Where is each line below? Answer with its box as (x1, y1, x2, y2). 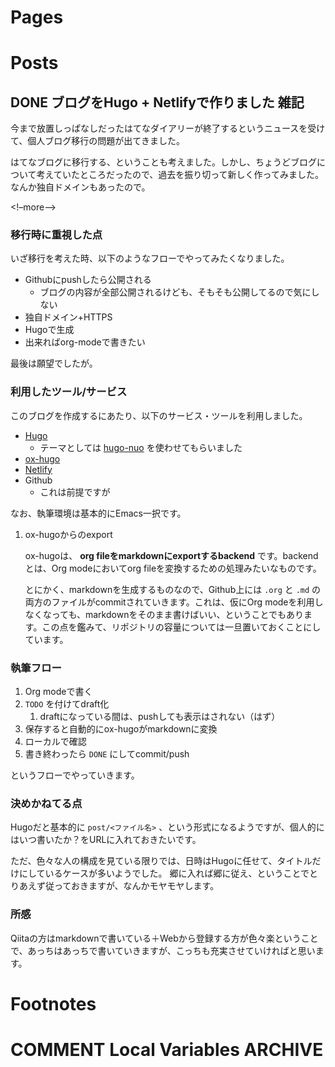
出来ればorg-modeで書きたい (24, 336, 146, 348)
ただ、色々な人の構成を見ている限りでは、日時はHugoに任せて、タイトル (10, 855, 313, 867)
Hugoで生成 (24, 324, 75, 336)
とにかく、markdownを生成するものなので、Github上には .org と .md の (24, 583, 322, 595)
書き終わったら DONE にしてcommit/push (24, 748, 190, 760)
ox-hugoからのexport (24, 528, 113, 540)
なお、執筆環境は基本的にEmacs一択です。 (10, 507, 187, 519)
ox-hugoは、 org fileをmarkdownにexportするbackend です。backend (24, 549, 319, 561)
